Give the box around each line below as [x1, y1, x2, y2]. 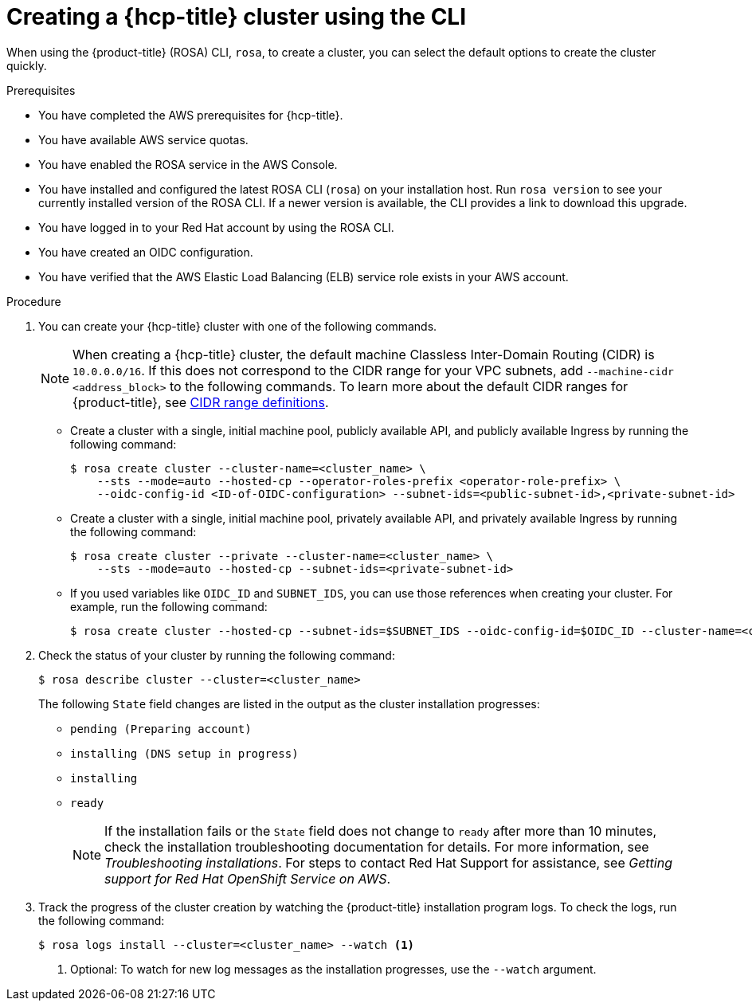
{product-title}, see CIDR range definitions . [72, 394, 329, 410]
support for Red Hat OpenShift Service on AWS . [104, 870, 391, 887]
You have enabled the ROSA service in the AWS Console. [38, 157, 338, 171]
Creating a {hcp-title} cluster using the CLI [6, 3, 467, 30]
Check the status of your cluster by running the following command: [38, 648, 395, 662]
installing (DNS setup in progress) [70, 746, 299, 760]
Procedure [6, 294, 61, 308]
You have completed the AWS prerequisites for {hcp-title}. [38, 108, 343, 122]
